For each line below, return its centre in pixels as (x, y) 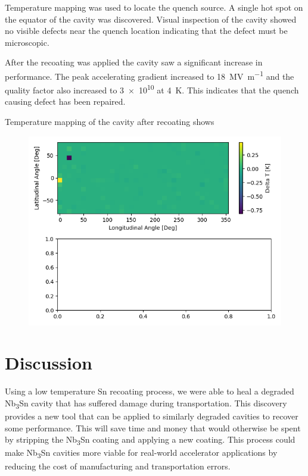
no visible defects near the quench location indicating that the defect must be (146, 31)
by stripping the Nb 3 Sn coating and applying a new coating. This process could (150, 440)
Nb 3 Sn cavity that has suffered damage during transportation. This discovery (146, 403)
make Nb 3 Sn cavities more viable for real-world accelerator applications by (141, 453)
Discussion (49, 363)
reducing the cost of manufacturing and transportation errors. (118, 466)
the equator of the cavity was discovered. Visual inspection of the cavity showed (151, 19)
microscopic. (27, 42)
